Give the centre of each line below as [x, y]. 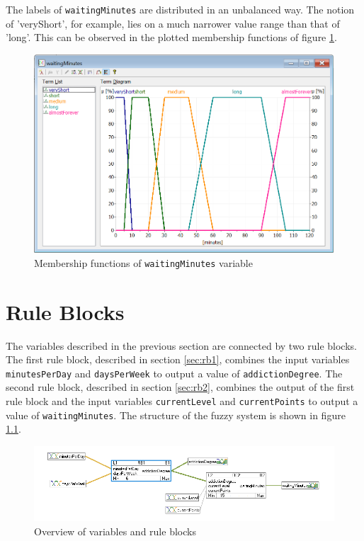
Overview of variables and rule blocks [115, 531]
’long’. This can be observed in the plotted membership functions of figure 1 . [171, 37]
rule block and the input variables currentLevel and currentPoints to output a [182, 400]
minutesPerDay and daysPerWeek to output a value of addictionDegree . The [174, 373]
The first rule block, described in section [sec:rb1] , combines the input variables [178, 359]
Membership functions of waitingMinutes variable [143, 262]
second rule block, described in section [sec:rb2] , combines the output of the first [180, 387]
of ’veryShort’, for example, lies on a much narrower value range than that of [173, 23]
